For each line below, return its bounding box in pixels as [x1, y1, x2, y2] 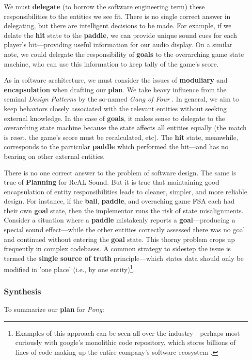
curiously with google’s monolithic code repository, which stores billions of [15, 337, 236, 347]
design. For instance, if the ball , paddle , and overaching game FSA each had [4, 196, 235, 206]
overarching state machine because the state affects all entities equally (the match [4, 122, 247, 133]
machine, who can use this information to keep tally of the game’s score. [4, 58, 219, 69]
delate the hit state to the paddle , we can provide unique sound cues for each [4, 30, 237, 40]
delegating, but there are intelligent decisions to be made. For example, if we [4, 20, 232, 31]
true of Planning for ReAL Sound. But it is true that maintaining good [4, 177, 220, 187]
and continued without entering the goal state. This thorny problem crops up [4, 234, 235, 244]
